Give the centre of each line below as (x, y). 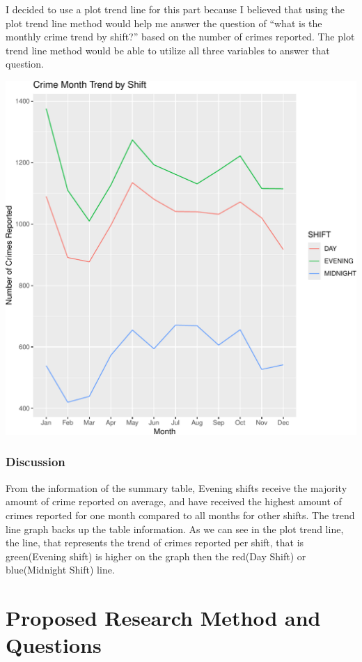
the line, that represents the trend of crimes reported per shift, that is (155, 542)
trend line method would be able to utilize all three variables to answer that (168, 50)
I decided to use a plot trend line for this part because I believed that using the (175, 9)
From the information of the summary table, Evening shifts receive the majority (176, 487)
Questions (54, 645)
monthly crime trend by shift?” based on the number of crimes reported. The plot (180, 37)
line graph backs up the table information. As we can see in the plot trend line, (175, 529)
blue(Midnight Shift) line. (60, 570)
